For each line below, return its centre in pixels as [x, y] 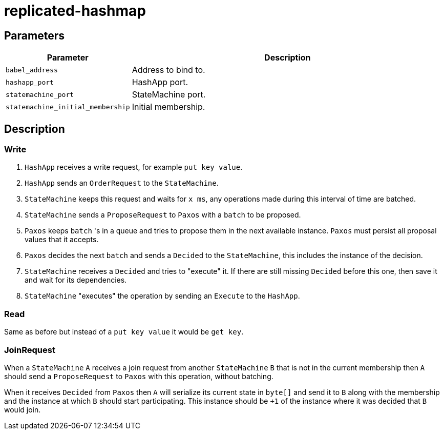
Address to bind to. [168, 70]
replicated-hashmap [75, 11]
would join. [23, 409]
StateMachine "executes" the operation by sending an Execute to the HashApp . [162, 296]
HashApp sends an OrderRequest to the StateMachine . [122, 183]
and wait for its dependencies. [76, 280]
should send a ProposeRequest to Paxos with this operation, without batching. [139, 376]
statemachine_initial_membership [68, 107]
